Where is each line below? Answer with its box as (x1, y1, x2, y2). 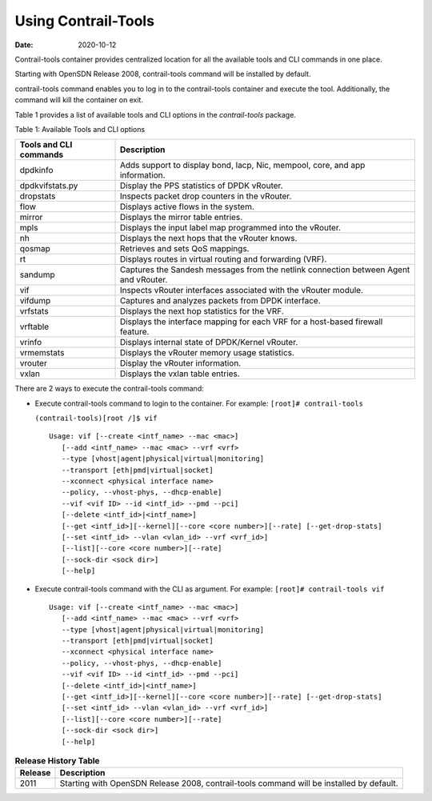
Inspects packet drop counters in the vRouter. (119, 190, 292, 202)
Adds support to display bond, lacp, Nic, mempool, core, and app (119, 160, 366, 171)
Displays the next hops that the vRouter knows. (119, 233, 298, 244)
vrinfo (19, 337, 42, 348)
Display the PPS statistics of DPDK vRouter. (119, 180, 283, 191)
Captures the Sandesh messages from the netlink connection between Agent (119, 264, 410, 275)
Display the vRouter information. (119, 358, 242, 369)
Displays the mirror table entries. (119, 212, 243, 223)
